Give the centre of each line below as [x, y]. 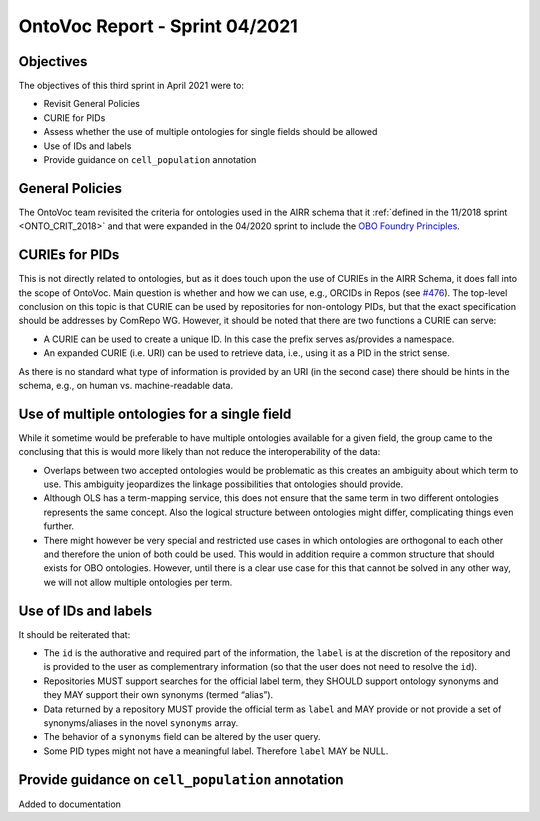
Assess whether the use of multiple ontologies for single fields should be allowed [210, 132]
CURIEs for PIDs [69, 255]
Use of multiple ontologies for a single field [155, 413]
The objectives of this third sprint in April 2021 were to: [131, 86]
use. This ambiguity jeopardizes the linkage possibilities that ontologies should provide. [223, 484]
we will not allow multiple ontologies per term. [138, 582]
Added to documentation [70, 804]
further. [59, 526]
